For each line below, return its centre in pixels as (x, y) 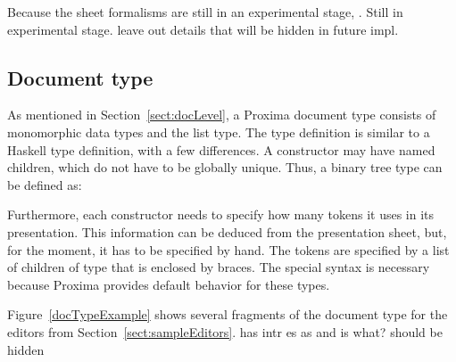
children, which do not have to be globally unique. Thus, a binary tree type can (225, 167)
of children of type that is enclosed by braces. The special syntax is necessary (219, 267)
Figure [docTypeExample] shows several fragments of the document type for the (228, 314)
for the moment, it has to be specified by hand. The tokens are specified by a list (228, 249)
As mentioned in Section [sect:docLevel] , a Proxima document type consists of (222, 115)
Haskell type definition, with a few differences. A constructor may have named (221, 149)
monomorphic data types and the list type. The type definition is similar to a (219, 132)
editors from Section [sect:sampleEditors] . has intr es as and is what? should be (225, 331)
